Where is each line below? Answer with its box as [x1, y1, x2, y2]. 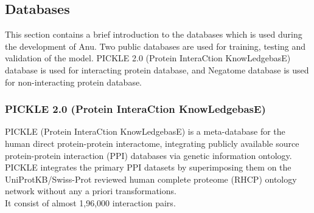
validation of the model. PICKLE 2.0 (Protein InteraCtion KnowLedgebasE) [5, 52, 291, 64]
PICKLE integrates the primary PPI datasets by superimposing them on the [5, 161, 291, 174]
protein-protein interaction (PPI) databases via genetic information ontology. [5, 149, 292, 161]
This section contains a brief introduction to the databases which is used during [5, 28, 302, 41]
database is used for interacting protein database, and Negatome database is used [5, 63, 309, 76]
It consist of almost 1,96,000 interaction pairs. [5, 196, 176, 209]
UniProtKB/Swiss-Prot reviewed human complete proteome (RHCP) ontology [5, 172, 297, 185]
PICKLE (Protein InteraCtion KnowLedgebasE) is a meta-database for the [5, 125, 285, 138]
